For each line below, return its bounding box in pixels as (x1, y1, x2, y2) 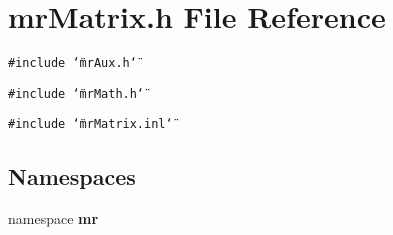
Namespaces (8, 161, 136, 192)
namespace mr (8, 208, 99, 229)
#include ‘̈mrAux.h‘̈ (8, 56, 137, 71)
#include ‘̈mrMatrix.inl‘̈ (8, 117, 173, 132)
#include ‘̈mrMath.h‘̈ (8, 86, 145, 101)
